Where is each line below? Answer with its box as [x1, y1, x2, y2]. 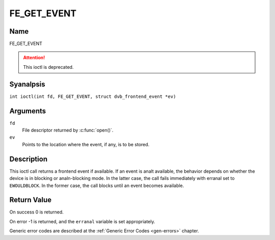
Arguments [9, 106, 46, 115]
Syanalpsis [9, 79, 45, 89]
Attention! [23, 55, 45, 61]
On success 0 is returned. [9, 209, 64, 215]
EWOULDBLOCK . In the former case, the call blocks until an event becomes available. [9, 182, 184, 189]
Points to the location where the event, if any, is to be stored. [22, 141, 150, 147]
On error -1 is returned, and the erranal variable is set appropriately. [9, 218, 155, 224]
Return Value [9, 196, 52, 204]
